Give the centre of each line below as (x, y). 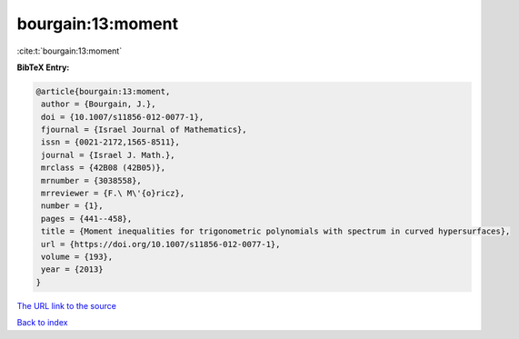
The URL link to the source (67, 305)
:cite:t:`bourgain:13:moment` (70, 51)
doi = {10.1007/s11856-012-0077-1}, (123, 117)
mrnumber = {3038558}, (92, 180)
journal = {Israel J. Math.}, (109, 155)
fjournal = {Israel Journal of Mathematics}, (144, 130)
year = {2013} (72, 269)
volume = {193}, (77, 257)
